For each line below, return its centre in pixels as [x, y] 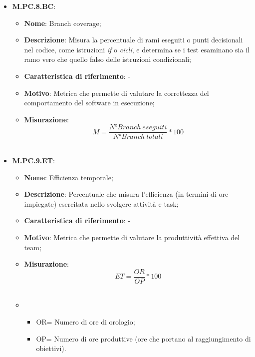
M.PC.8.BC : [34, 6]
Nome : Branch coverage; [63, 23]
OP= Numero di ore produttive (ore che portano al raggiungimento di [143, 338]
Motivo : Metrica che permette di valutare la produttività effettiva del [132, 237]
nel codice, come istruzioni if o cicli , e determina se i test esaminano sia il [137, 49]
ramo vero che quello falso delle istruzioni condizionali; [108, 59]
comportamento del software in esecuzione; [89, 103]
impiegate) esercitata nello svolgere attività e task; [101, 203]
